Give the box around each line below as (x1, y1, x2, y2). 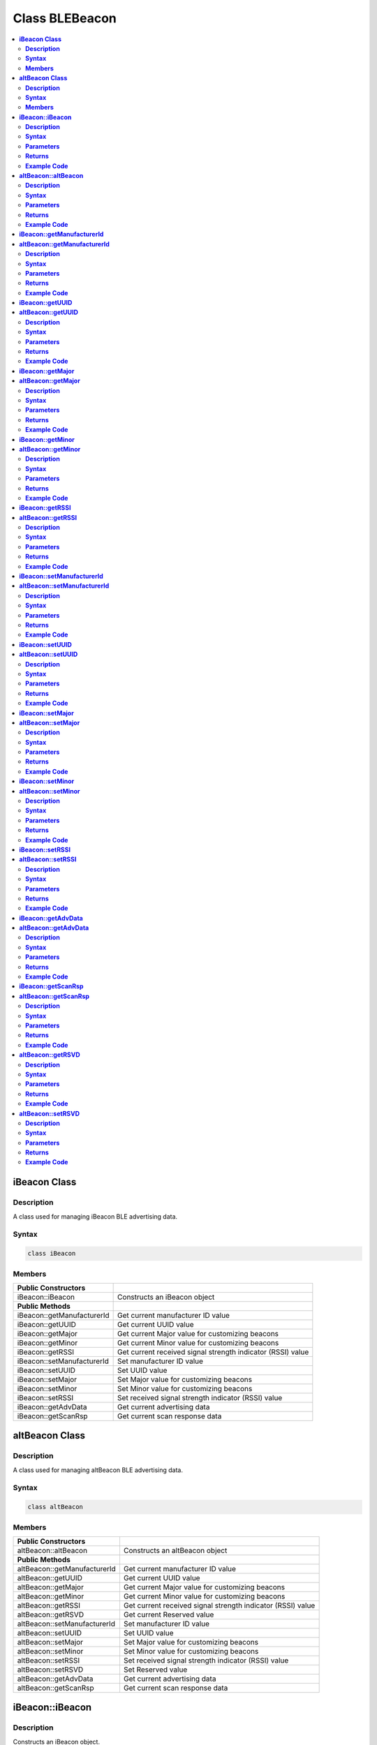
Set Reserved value (123, 1665, 188, 1675)
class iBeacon (27, 1249, 76, 1258)
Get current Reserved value (123, 1610, 214, 1619)
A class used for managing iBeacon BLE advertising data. (13, 1212, 178, 1221)
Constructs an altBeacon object (123, 1545, 228, 1555)
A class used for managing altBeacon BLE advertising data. (13, 1466, 183, 1474)
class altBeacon (27, 1503, 84, 1511)
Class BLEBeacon (13, 10, 117, 26)
